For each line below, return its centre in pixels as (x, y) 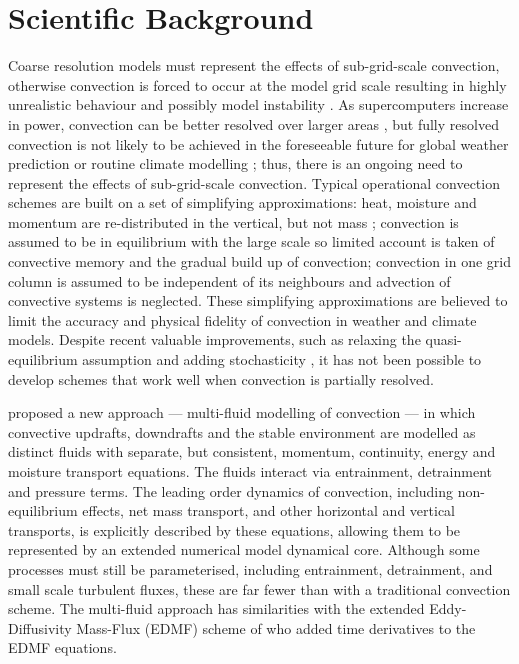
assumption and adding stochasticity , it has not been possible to (282, 359)
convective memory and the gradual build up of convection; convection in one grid (259, 261)
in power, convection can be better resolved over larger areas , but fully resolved (253, 123)
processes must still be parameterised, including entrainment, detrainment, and (250, 568)
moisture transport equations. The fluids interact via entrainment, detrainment (250, 471)
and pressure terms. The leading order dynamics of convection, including (231, 490)
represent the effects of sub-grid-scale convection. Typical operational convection (254, 182)
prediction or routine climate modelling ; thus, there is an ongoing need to (235, 163)
